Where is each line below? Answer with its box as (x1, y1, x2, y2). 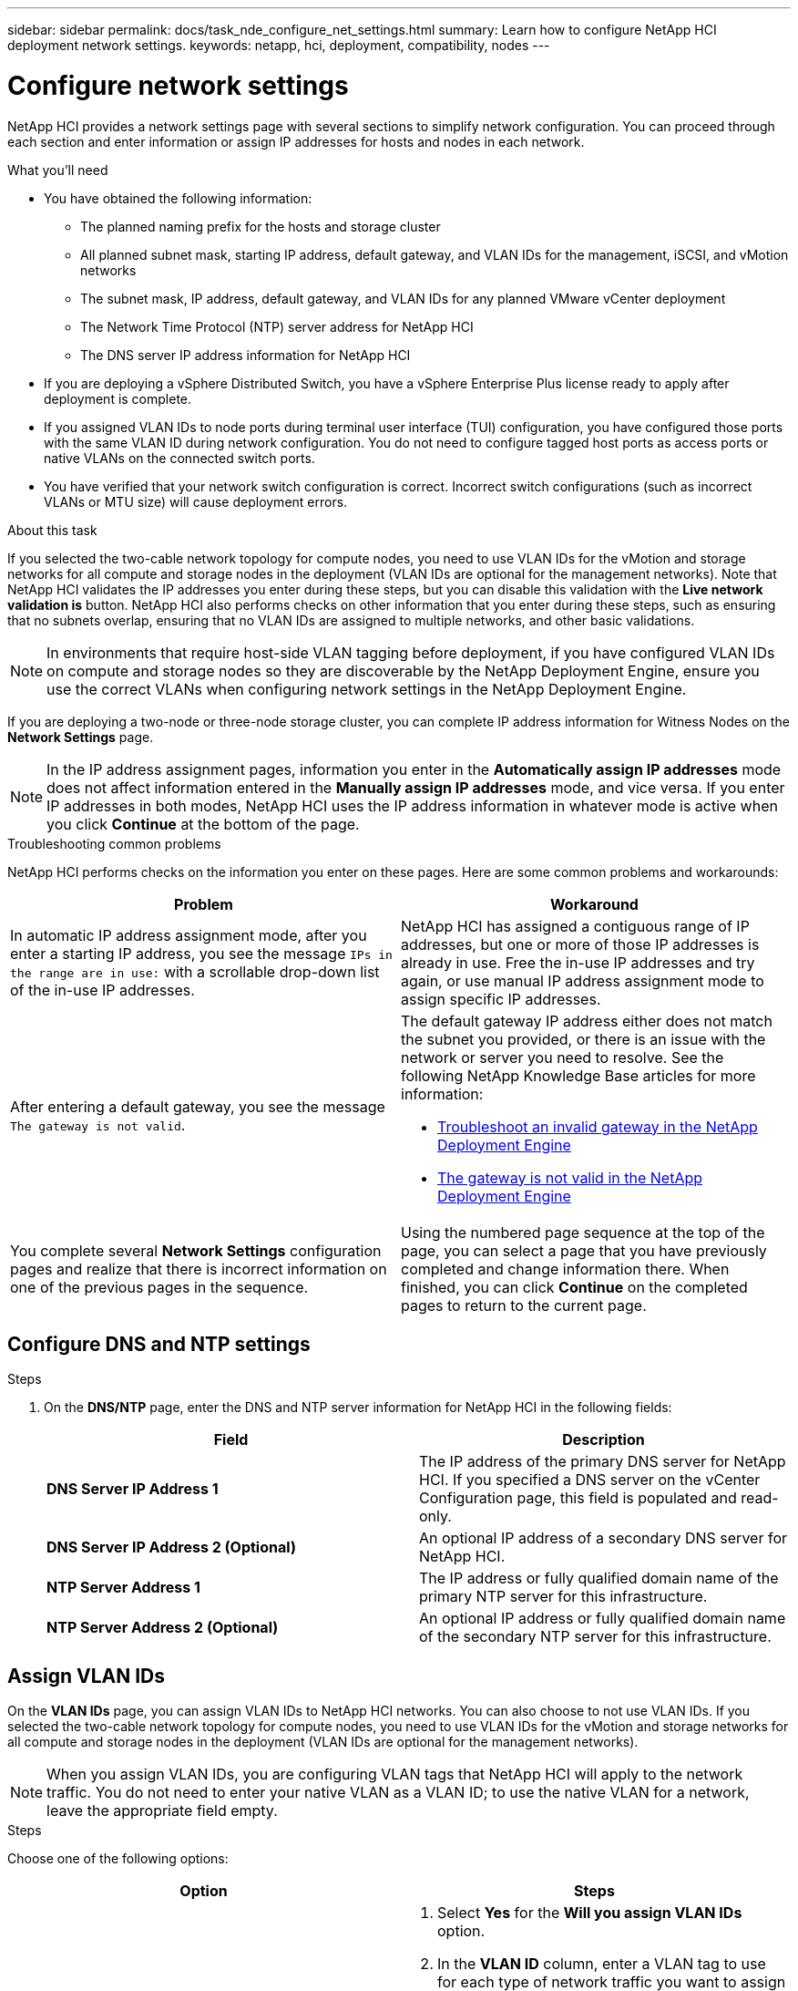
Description (562, 1430, 645, 1449)
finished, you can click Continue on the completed (401, 1277, 748, 1296)
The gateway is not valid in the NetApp (437, 1168, 703, 1187)
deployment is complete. (44, 390, 192, 407)
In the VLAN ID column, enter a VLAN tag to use (437, 1955, 766, 1974)
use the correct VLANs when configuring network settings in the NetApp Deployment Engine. (46, 679, 687, 698)
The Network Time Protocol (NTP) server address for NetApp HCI (80, 318, 474, 335)
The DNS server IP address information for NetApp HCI (80, 346, 411, 363)
